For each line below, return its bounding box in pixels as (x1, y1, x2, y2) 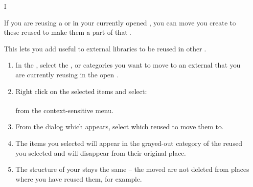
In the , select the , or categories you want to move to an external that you (15, 60, 241, 70)
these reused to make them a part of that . (4, 27, 132, 37)
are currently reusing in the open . (15, 69, 118, 79)
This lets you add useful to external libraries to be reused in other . (4, 43, 207, 53)
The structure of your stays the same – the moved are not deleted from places (15, 164, 249, 174)
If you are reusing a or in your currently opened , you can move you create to (4, 17, 236, 27)
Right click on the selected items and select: (15, 86, 147, 96)
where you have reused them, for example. (15, 173, 142, 184)
